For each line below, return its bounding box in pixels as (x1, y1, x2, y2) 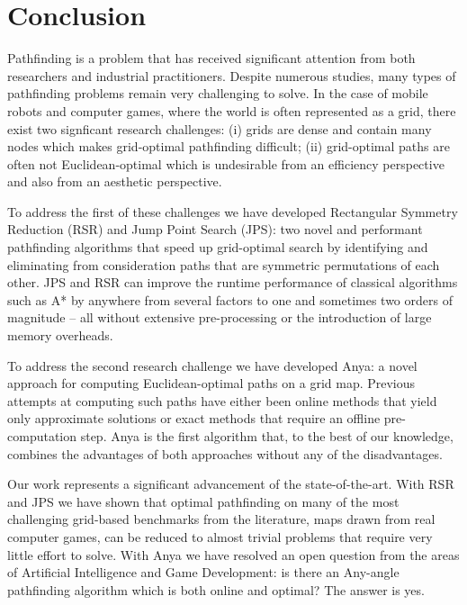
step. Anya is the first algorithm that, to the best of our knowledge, (80, 427, 454, 445)
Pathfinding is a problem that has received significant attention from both (7, 49, 416, 68)
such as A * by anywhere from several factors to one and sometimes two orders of (7, 290, 453, 309)
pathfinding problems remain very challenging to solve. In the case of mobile (7, 84, 428, 103)
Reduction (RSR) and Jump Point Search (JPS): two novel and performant (7, 220, 423, 239)
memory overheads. (7, 326, 113, 345)
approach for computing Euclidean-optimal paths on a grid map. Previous (7, 374, 416, 393)
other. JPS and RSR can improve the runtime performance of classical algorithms (7, 273, 458, 292)
